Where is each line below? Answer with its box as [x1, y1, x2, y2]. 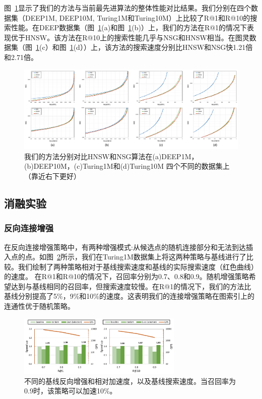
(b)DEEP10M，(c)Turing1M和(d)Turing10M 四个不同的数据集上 [24, 161, 230, 171]
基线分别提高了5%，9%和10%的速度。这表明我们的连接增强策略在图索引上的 [4, 291, 254, 301]
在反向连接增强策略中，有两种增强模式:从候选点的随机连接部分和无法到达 [4, 241, 246, 252]
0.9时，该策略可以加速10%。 [24, 385, 117, 396]
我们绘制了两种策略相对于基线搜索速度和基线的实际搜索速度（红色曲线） [18, 261, 258, 272]
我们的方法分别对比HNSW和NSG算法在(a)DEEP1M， [24, 151, 199, 161]
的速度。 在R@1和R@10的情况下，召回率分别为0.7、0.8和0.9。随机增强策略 [4, 271, 249, 282]
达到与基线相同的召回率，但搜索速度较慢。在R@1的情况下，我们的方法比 [11, 281, 251, 291]
